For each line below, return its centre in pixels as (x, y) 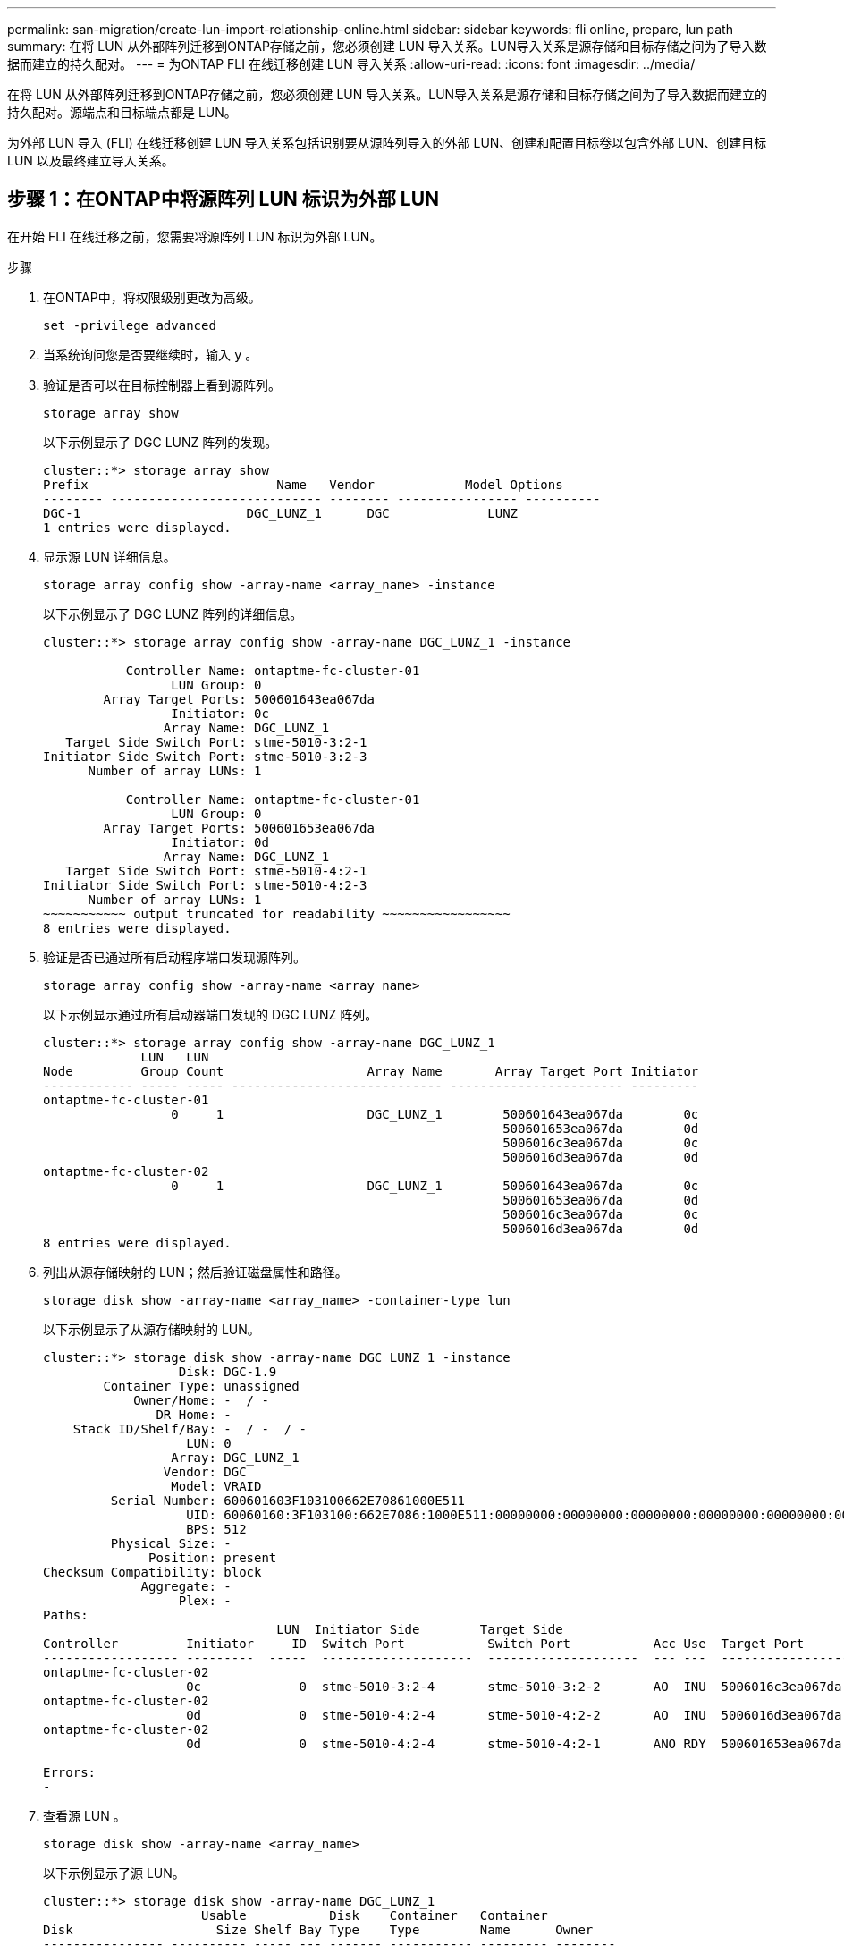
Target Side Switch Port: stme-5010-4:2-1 (216, 871)
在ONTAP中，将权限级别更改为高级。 (152, 297)
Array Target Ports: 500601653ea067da (239, 828)
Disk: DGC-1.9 (228, 1371)
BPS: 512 (216, 1529)
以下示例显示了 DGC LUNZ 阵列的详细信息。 (173, 613)
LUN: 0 (209, 1443)
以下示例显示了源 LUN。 (114, 1873)
